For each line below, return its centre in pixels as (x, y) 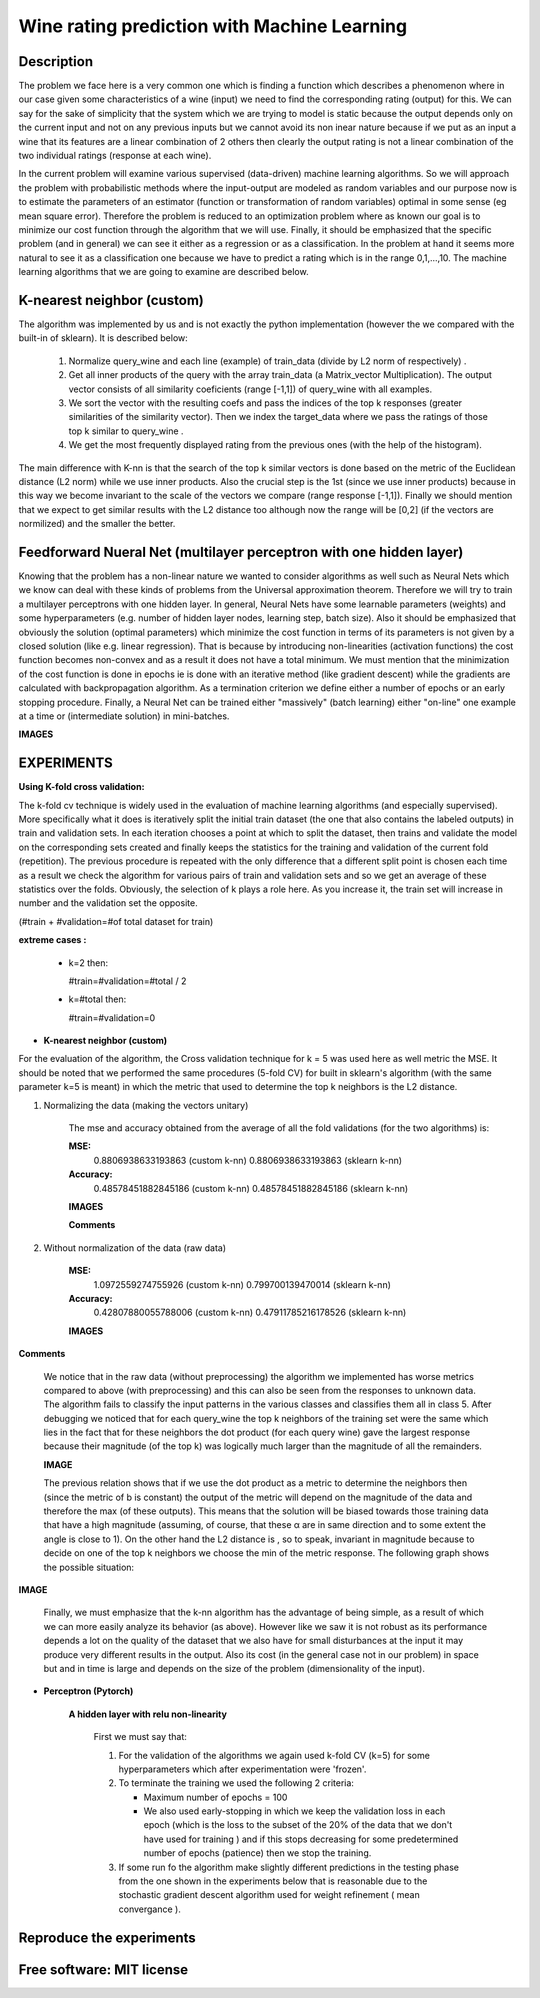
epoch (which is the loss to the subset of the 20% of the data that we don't (298, 1825)
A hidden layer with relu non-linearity (147, 1714)
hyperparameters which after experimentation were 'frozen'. (242, 1769)
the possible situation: (89, 1567)
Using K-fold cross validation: (81, 787)
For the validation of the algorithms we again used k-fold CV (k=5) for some (274, 1755)
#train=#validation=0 (111, 1017)
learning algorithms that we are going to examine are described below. (163, 272)
